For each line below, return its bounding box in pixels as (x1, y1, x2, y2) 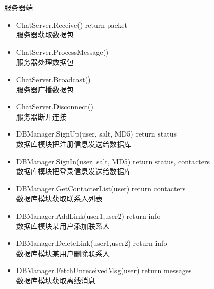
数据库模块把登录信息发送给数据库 (16, 166, 131, 177)
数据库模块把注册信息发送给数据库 (16, 138, 131, 149)
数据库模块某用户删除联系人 (16, 247, 110, 258)
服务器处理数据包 (16, 56, 74, 67)
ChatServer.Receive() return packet (16, 19, 127, 30)
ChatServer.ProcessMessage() (16, 46, 109, 57)
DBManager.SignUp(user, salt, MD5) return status (16, 128, 177, 139)
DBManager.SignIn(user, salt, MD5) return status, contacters (16, 156, 210, 166)
